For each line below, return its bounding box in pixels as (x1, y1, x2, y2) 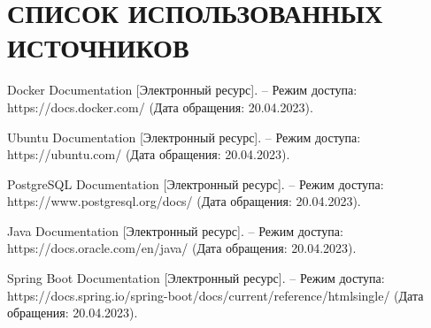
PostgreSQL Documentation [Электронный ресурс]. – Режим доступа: (7, 174, 384, 193)
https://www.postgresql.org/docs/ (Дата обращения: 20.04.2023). (7, 192, 361, 210)
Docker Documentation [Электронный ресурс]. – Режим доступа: (7, 80, 358, 99)
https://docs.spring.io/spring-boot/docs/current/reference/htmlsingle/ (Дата (7, 286, 424, 304)
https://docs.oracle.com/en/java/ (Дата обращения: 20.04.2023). (7, 239, 357, 257)
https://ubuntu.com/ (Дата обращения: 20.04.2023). (7, 145, 290, 164)
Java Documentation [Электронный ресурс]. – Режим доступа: (7, 221, 343, 240)
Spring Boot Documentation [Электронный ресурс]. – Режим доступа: (7, 269, 385, 287)
